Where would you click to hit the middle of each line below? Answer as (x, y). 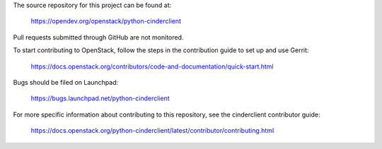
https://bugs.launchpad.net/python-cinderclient (100, 98)
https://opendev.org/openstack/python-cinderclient (106, 21)
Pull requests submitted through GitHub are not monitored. (98, 37)
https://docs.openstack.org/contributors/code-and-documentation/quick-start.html (152, 66)
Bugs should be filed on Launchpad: (66, 82)
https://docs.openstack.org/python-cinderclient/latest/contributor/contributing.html (152, 131)
